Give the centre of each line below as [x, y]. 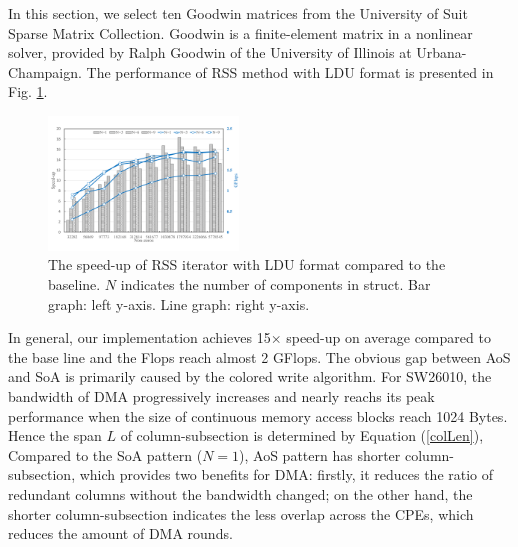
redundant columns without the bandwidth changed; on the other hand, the [240, 493]
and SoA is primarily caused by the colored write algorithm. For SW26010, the [250, 376]
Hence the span [55, 435]
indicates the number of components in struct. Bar [275, 284]
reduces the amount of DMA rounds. [120, 533]
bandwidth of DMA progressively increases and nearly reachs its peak [221, 396]
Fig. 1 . [28, 91]
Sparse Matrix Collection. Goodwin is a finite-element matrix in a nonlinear [240, 32]
